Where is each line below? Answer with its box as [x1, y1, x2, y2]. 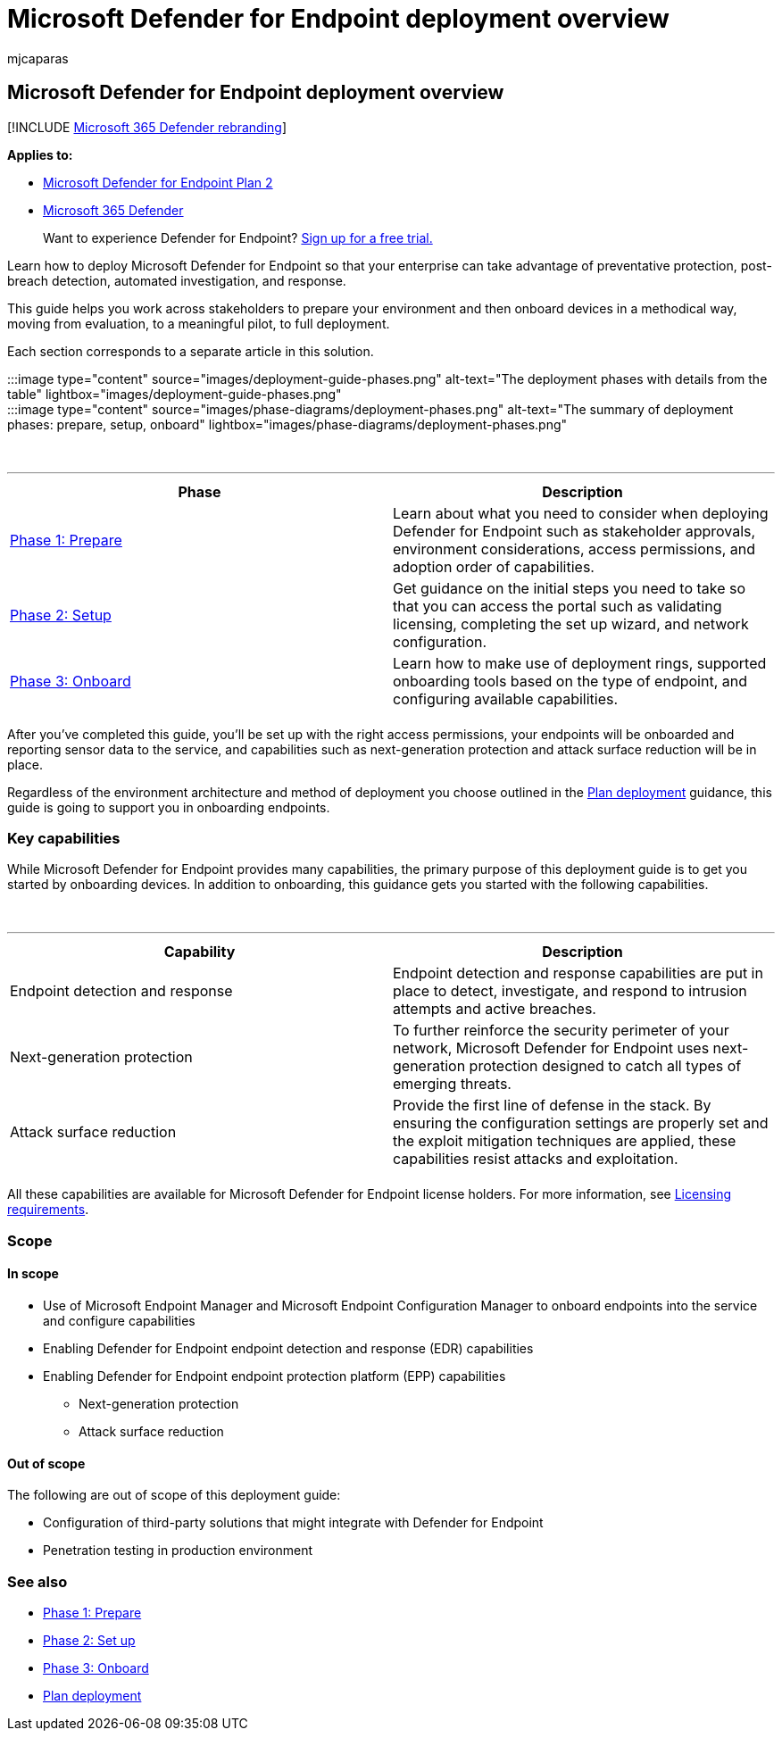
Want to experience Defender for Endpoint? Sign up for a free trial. [43, 229, 433, 245]
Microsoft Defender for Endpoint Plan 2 [43, 174, 273, 190]
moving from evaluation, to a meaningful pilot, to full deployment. [7, 315, 390, 331]
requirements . [7, 1202, 89, 1218]
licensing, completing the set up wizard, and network [393, 614, 749, 633]
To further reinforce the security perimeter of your [393, 1021, 729, 1040]
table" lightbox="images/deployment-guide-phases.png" [7, 386, 342, 402]
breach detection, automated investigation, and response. [7, 272, 346, 288]
